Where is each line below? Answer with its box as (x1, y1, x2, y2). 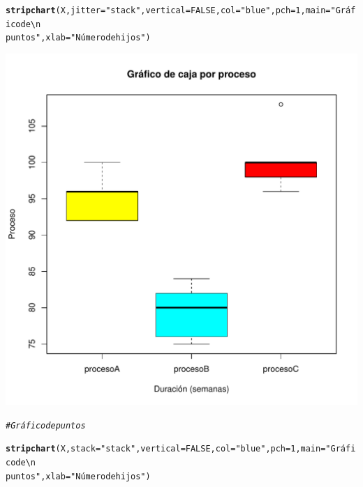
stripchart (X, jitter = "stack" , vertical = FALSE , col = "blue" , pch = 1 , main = (6, 6, 331, 15)
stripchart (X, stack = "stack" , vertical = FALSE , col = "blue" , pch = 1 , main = (6, 444, 326, 454)
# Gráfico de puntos (6, 420, 86, 431)
